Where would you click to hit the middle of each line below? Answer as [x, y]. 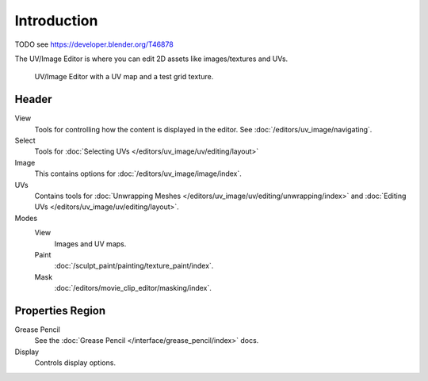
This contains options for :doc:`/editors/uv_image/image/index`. [138, 173]
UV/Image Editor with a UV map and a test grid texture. [124, 77]
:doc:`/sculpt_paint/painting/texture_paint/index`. [134, 266]
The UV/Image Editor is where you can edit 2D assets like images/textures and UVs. [151, 59]
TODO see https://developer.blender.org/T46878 [94, 44]
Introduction [56, 21]
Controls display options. [75, 363]
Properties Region [60, 310]
